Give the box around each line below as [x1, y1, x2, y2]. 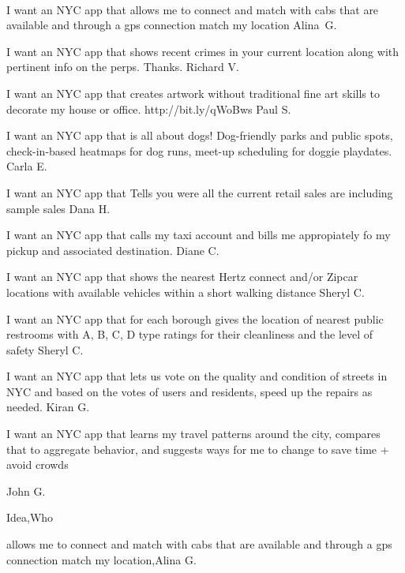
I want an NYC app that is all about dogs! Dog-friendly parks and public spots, [6, 127, 393, 144]
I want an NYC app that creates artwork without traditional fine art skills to [6, 84, 380, 101]
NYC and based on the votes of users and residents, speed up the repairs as [6, 383, 373, 399]
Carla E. [6, 158, 47, 174]
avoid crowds [6, 456, 69, 473]
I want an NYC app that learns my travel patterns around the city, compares [6, 425, 381, 442]
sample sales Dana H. [6, 200, 111, 216]
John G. [6, 482, 46, 499]
